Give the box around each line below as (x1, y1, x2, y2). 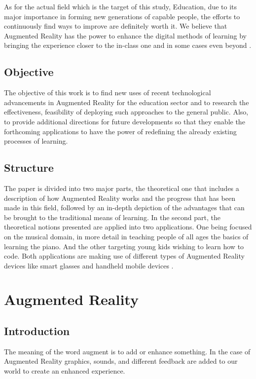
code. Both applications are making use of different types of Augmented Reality (4, 251, 245, 261)
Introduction (4, 323, 70, 339)
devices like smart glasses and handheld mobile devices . (4, 260, 174, 270)
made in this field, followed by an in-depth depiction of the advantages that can (4, 202, 245, 213)
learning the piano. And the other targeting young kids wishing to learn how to (4, 241, 244, 251)
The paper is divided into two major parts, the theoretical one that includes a (4, 183, 239, 193)
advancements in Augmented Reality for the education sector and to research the (4, 97, 249, 107)
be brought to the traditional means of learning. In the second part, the (4, 212, 221, 222)
